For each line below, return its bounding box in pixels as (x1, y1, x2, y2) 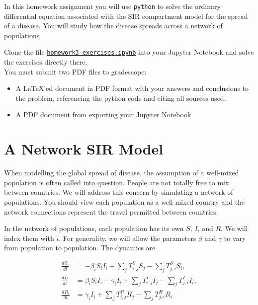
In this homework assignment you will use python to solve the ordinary (4, 1, 221, 11)
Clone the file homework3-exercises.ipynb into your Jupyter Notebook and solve (4, 47, 254, 57)
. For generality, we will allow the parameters (59, 232, 196, 243)
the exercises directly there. (4, 57, 87, 67)
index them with (4, 232, 54, 243)
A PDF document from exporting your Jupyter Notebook (15, 109, 191, 120)
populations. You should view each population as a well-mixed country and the (4, 196, 245, 207)
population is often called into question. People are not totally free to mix (4, 177, 229, 187)
